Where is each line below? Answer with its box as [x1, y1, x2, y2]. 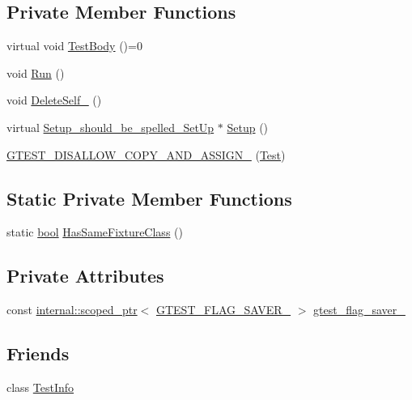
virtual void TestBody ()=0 [6, 37, 142, 54]
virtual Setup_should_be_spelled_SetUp [6, 118, 214, 135]
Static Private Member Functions [6, 185, 292, 211]
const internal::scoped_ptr [6, 301, 138, 318]
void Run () [6, 64, 65, 81]
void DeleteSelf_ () [6, 91, 102, 109]
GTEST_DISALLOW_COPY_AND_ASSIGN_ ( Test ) [6, 146, 286, 163]
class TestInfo [6, 378, 74, 395]
